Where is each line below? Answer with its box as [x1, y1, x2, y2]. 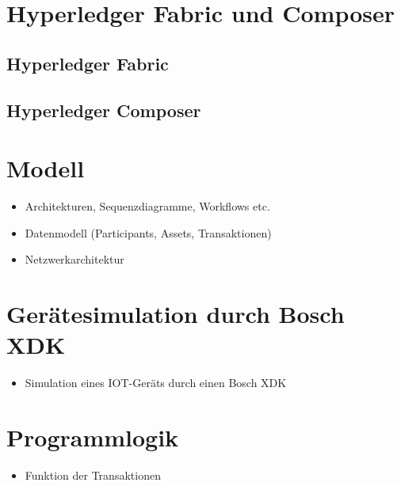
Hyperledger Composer [6, 97, 201, 122]
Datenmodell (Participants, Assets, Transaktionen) [25, 224, 272, 241]
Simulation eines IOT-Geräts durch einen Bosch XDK [25, 374, 287, 391]
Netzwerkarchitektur [25, 251, 124, 268]
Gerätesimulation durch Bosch [6, 298, 345, 330]
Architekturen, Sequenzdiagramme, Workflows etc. [25, 198, 270, 215]
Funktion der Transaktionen [25, 466, 161, 483]
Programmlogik [6, 420, 179, 453]
